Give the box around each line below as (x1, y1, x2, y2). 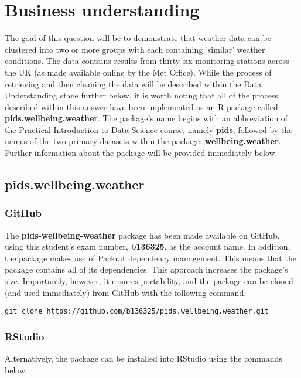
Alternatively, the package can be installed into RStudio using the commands (5, 352, 282, 365)
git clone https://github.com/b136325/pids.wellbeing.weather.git (5, 307, 269, 316)
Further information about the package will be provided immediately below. (5, 147, 278, 159)
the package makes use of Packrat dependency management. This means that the (5, 251, 296, 264)
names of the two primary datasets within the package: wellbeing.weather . (5, 135, 281, 147)
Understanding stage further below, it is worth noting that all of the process (5, 89, 278, 101)
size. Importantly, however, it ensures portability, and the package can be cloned (5, 275, 293, 287)
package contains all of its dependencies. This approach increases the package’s (5, 263, 288, 275)
